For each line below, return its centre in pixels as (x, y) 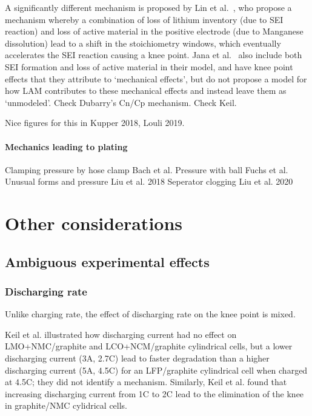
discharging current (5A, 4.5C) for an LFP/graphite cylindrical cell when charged (156, 370)
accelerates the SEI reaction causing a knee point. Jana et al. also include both (154, 55)
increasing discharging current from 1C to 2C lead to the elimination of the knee (154, 393)
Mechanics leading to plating (66, 146)
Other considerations (94, 223)
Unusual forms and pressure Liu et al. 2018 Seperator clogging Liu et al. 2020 (149, 181)
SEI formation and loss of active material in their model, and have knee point (149, 66)
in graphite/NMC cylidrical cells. (66, 405)
